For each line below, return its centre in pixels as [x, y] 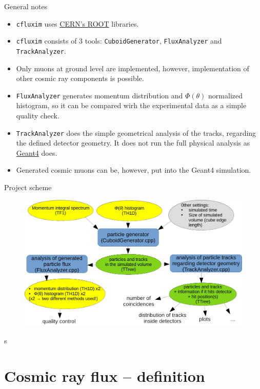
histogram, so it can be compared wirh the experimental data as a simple [131, 105]
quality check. [38, 115]
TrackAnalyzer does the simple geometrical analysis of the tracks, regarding [136, 132]
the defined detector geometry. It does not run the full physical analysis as [133, 143]
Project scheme [28, 187]
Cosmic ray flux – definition [105, 376]
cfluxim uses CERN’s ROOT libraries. [77, 23]
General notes [26, 6]
